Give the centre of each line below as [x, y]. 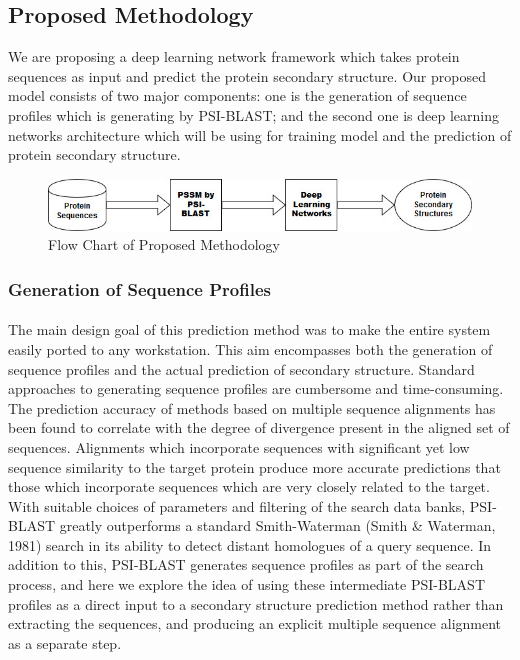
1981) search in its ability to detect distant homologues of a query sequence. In [250, 544]
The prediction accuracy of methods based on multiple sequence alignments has [252, 407]
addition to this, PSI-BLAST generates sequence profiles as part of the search [246, 564]
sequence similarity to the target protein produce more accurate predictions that [254, 466]
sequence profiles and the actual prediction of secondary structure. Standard [241, 368]
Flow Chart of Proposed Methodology [164, 244]
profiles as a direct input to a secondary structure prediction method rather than [256, 603]
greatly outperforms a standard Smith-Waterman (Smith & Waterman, [277, 525]
